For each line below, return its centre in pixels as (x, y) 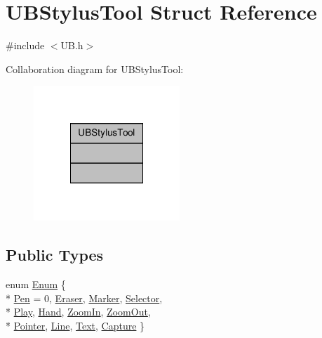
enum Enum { (36, 284)
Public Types (55, 255)
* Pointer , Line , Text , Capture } (75, 325)
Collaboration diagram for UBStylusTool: (95, 69)
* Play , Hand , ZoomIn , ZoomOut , (78, 312)
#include (25, 45)
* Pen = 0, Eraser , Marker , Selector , (84, 298)
